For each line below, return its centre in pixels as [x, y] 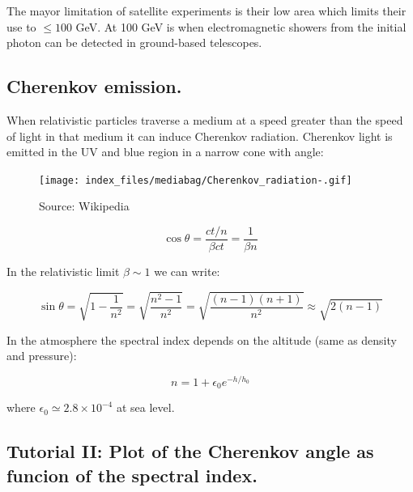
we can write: [187, 271]
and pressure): [42, 356]
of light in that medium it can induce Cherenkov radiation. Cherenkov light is [200, 136]
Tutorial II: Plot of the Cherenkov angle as [190, 451]
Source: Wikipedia [84, 206]
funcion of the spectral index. [132, 475]
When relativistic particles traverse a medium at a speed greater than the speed [205, 119]
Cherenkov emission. [94, 86]
